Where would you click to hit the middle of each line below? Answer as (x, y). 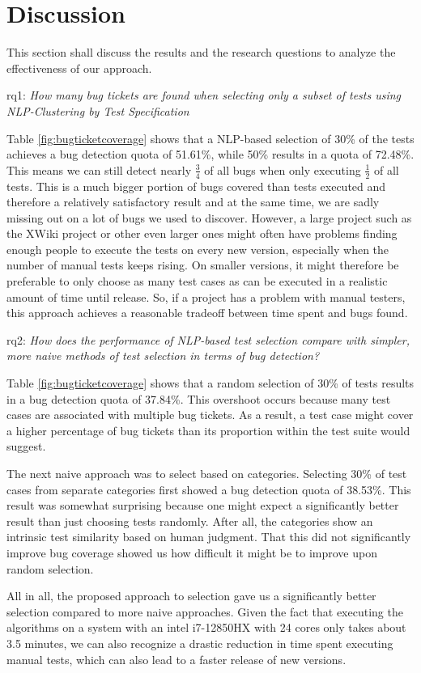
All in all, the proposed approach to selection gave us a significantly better (191, 596)
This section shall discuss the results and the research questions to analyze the (201, 52)
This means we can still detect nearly (99, 169)
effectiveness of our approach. (79, 68)
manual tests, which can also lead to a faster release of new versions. (176, 659)
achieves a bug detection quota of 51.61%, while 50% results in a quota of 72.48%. (210, 154)
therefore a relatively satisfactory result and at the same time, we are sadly (193, 202)
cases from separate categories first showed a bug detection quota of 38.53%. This (209, 489)
